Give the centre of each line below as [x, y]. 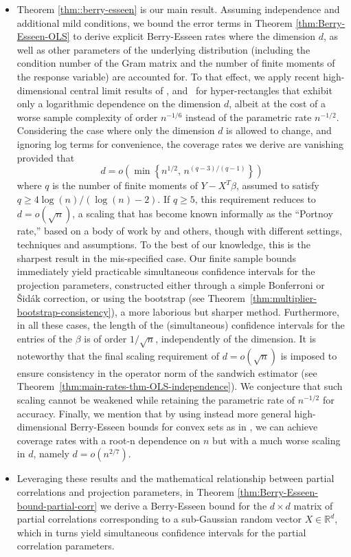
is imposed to [309, 355]
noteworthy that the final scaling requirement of [118, 355]
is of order [105, 339]
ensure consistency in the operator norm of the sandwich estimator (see [167, 372]
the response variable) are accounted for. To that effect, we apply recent [168, 76]
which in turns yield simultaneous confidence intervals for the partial [161, 532]
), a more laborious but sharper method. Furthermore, [225, 311]
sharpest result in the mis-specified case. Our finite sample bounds [157, 258]
